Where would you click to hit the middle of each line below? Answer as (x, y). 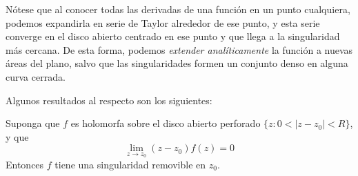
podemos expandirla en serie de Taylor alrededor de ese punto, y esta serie (163, 22)
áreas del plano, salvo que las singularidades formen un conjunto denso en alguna (177, 63)
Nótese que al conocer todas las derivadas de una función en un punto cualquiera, (178, 9)
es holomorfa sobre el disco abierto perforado (166, 123)
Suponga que (33, 123)
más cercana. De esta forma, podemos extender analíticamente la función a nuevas (179, 49)
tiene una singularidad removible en (130, 164)
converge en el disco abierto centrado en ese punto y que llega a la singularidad (173, 36)
